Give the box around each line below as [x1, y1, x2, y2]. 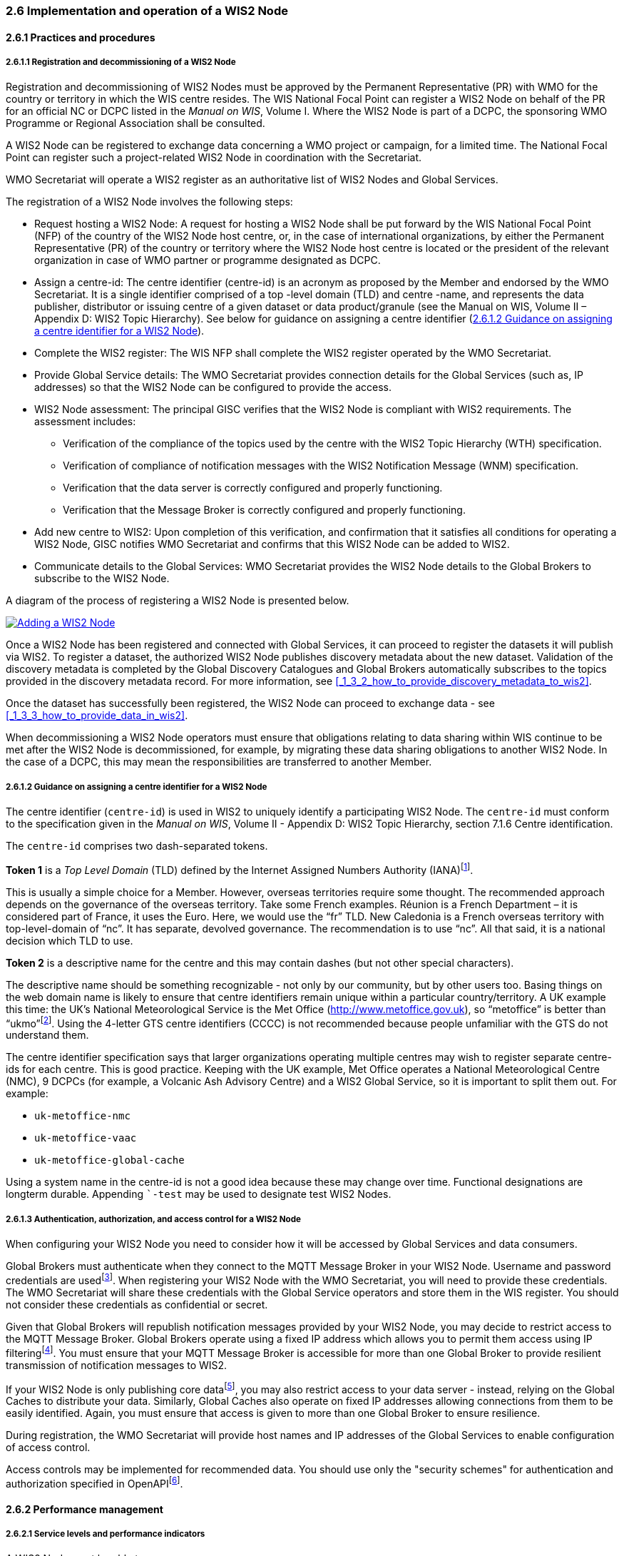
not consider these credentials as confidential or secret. [6, 1298, 268, 1311]
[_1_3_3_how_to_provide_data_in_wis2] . [6, 709, 188, 722]
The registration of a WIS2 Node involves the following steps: [6, 195, 293, 208]
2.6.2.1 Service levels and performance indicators [6, 1528, 205, 1539]
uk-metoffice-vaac [34, 1132, 137, 1144]
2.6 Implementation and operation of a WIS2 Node [6, 4, 288, 18]
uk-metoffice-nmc [34, 1110, 131, 1122]
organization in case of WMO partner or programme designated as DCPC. [34, 254, 381, 267]
